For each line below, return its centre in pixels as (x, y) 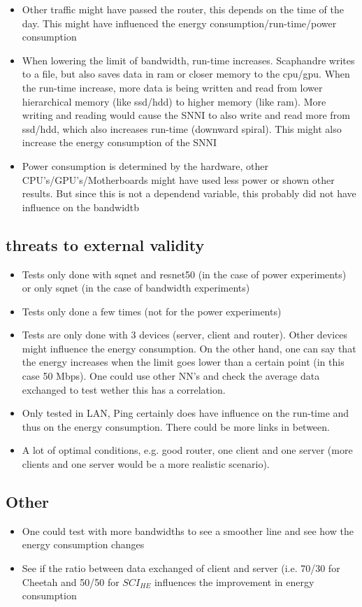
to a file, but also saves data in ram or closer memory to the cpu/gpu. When (186, 74)
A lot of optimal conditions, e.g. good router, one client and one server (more (187, 450)
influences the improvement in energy (234, 581)
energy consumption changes (83, 544)
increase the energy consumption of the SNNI (120, 142)
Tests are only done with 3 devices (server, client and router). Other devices (185, 335)
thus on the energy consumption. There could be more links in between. (176, 426)
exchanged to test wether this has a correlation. (124, 389)
